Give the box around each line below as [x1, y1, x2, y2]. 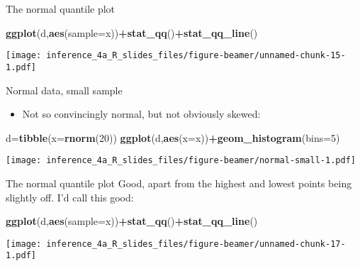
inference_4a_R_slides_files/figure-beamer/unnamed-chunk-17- [46, 238, 346, 249]
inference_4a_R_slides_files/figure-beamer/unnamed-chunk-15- [46, 50, 346, 61]
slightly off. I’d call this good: [6, 189, 134, 204]
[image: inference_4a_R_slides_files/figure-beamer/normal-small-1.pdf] [6, 155, 356, 166]
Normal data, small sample [6, 82, 123, 97]
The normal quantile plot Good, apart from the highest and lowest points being [6, 175, 352, 190]
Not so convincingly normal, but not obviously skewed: [22, 106, 261, 121]
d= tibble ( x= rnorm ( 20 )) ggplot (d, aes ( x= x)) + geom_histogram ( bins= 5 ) [6, 130, 340, 145]
